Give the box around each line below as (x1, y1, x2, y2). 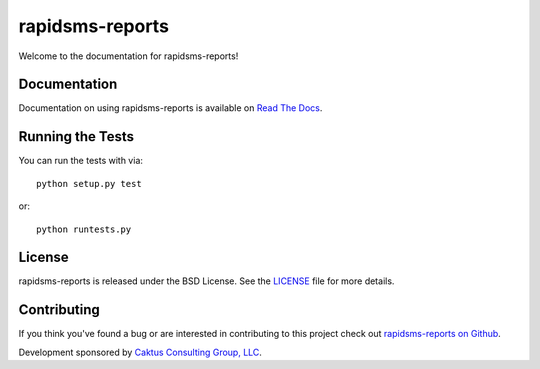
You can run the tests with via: (18, 155, 144, 167)
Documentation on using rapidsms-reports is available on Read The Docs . (18, 102, 323, 114)
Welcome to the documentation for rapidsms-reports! (18, 50, 239, 62)
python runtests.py (36, 223, 132, 235)
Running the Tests (18, 128, 135, 145)
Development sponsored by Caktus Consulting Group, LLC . (18, 346, 262, 358)
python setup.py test (36, 178, 142, 189)
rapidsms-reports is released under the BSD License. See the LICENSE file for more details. (18, 275, 395, 287)
